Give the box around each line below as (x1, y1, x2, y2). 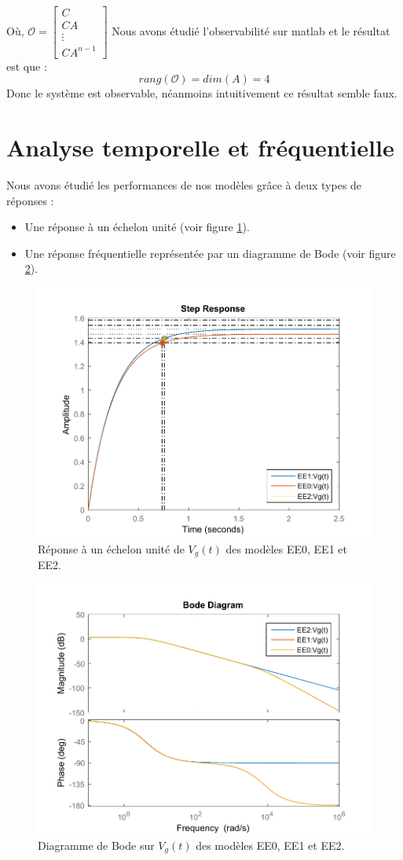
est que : (6, 57, 47, 74)
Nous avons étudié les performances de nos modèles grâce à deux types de (6, 176, 362, 193)
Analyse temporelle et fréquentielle (6, 131, 394, 163)
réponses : (6, 192, 54, 208)
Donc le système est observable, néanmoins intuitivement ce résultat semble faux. (6, 85, 398, 101)
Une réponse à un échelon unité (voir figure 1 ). (24, 219, 250, 235)
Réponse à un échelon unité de (38, 540, 185, 557)
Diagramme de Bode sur (38, 836, 155, 853)
